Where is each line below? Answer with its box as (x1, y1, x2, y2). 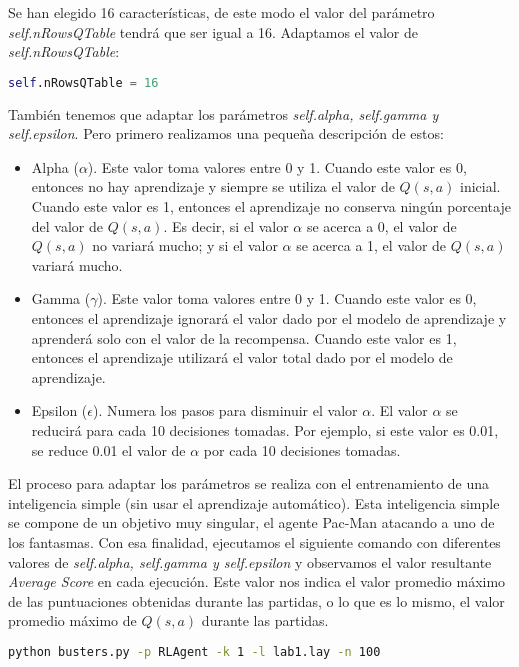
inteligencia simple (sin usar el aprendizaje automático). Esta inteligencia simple (8, 492, 500, 513)
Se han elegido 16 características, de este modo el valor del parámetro (8, 2, 435, 22)
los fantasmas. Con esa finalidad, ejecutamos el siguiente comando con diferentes (8, 531, 501, 552)
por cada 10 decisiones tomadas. (203, 439, 401, 460)
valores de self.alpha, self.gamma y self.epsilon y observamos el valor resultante (8, 551, 492, 572)
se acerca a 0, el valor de (306, 215, 457, 236)
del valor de (31, 215, 104, 236)
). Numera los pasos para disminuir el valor (93, 400, 358, 421)
